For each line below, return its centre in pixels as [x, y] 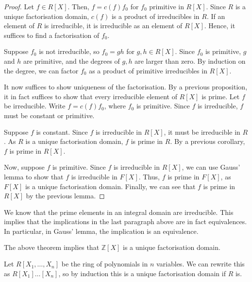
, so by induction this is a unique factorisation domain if [142, 273]
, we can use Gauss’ [211, 167]
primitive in [167, 6]
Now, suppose [24, 167]
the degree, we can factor [41, 70]
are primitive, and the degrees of [71, 61]
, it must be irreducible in [202, 132]
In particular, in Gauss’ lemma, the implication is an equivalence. [101, 231]
